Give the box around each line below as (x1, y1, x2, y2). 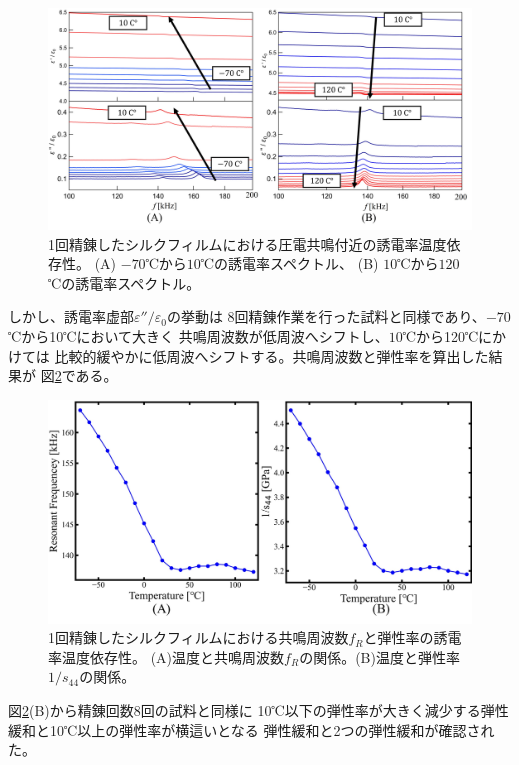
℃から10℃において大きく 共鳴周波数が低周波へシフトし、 (8, 325, 389, 346)
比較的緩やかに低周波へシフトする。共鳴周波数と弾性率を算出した (54, 345, 489, 366)
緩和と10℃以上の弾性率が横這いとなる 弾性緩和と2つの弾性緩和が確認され (8, 719, 495, 740)
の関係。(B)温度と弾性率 (299, 646, 460, 667)
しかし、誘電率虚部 (8, 306, 134, 327)
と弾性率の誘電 (363, 627, 462, 648)
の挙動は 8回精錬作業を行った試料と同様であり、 (166, 306, 486, 327)
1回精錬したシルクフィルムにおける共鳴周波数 (48, 627, 349, 648)
